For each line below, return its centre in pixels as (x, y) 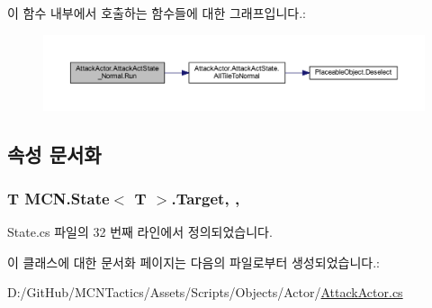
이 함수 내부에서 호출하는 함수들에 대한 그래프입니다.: (157, 13)
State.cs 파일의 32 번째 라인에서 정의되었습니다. (140, 232)
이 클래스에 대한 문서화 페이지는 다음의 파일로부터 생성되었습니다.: (193, 262)
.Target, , (206, 198)
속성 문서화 (54, 154)
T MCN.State (58, 198)
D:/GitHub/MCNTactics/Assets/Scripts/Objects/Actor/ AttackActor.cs (205, 292)
